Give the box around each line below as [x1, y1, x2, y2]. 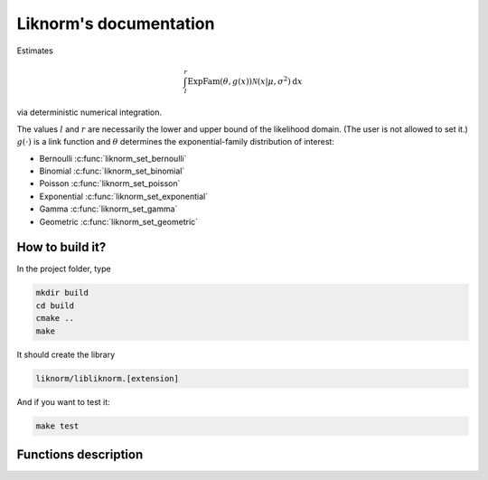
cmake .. [35, 313, 75, 324]
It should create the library [16, 349, 116, 360]
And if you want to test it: [16, 396, 110, 407]
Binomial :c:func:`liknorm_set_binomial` [39, 165, 185, 176]
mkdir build [35, 287, 89, 298]
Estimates [16, 45, 53, 56]
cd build [35, 300, 75, 311]
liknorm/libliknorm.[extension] [35, 373, 180, 383]
